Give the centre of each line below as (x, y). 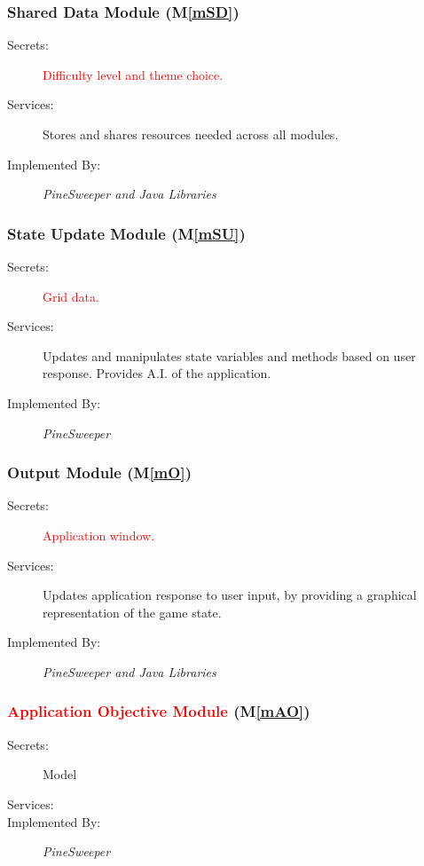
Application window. (99, 535)
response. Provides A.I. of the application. (157, 373)
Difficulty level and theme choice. (133, 74)
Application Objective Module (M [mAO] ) (159, 711)
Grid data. (71, 296)
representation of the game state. (132, 612)
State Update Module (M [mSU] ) (126, 233)
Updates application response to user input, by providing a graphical (230, 595)
